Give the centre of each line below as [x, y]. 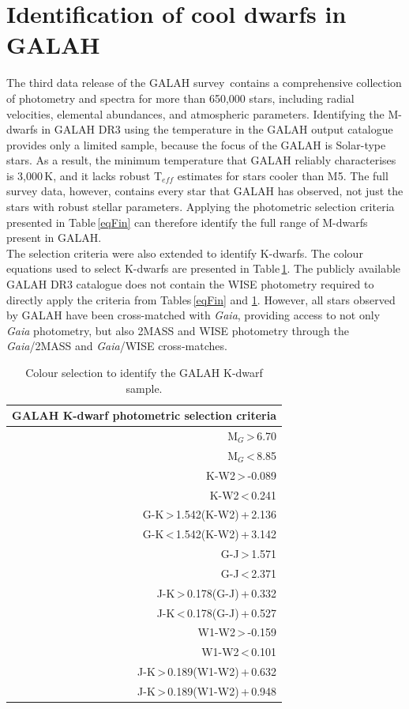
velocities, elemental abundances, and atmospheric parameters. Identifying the [195, 113]
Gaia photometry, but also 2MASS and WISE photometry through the [178, 330]
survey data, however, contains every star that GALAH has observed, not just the [205, 191]
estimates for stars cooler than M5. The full [283, 175]
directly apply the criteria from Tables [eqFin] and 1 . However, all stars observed [201, 299]
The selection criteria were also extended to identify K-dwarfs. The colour [185, 253]
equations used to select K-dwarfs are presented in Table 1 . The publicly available [204, 268]
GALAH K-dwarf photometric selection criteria [144, 415]
